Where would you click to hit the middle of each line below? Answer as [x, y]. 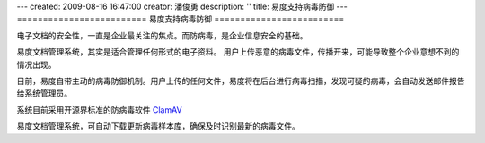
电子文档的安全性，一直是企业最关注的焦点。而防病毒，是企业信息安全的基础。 [162, 35]
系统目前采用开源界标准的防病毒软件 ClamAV [100, 109]
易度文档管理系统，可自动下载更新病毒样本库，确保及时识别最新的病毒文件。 [158, 126]
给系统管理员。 [44, 93]
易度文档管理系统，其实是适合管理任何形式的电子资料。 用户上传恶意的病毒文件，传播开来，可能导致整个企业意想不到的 [238, 52]
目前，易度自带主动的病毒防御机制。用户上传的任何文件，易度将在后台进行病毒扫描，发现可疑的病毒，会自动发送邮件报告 [241, 80]
